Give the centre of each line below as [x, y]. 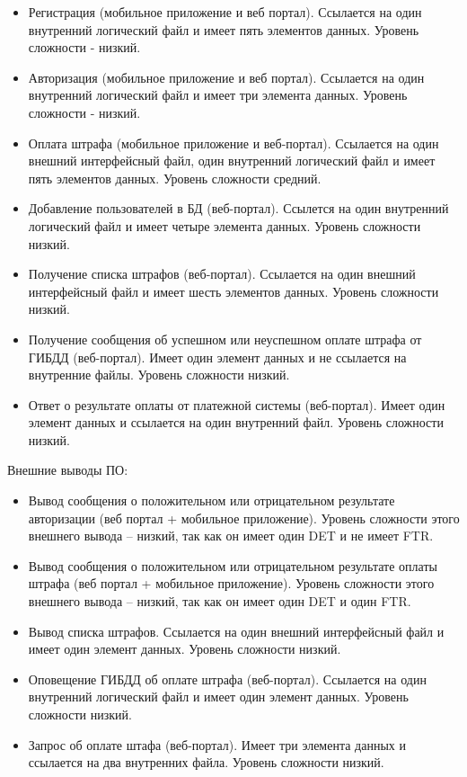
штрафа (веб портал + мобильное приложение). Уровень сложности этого [231, 583]
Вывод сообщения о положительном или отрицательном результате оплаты [233, 565]
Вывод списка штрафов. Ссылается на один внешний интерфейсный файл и [236, 631]
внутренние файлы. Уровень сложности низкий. [159, 375]
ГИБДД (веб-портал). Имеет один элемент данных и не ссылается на [217, 357]
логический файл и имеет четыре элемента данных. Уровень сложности [225, 225]
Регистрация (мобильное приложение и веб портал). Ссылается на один [225, 12]
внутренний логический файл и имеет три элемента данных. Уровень [218, 95]
